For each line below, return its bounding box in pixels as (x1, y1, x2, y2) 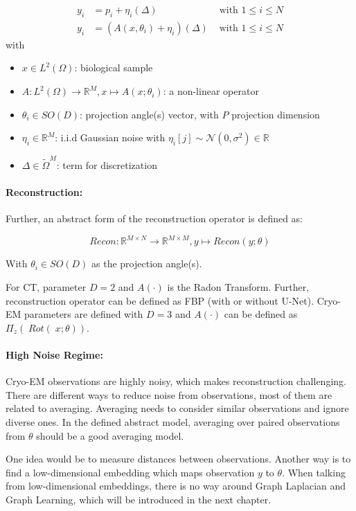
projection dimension (231, 107, 320, 121)
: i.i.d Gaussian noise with (55, 130, 166, 145)
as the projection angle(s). (91, 256, 202, 271)
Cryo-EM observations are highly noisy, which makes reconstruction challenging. (6, 374, 346, 388)
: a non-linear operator (163, 84, 259, 98)
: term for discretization (56, 157, 157, 172)
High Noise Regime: (6, 348, 103, 361)
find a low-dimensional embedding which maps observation (6, 465, 255, 479)
